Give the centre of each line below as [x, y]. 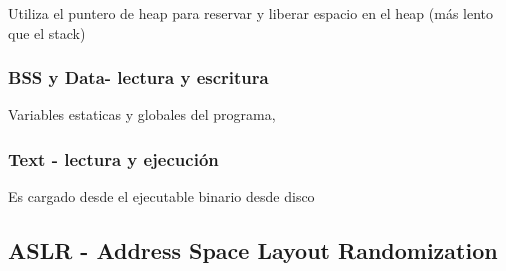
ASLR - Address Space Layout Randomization [253, 250]
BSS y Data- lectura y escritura [138, 77]
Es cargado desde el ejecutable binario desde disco [161, 196]
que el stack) [47, 32]
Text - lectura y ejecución [113, 158]
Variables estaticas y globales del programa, [142, 114]
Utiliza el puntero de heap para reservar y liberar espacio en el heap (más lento [251, 13]
